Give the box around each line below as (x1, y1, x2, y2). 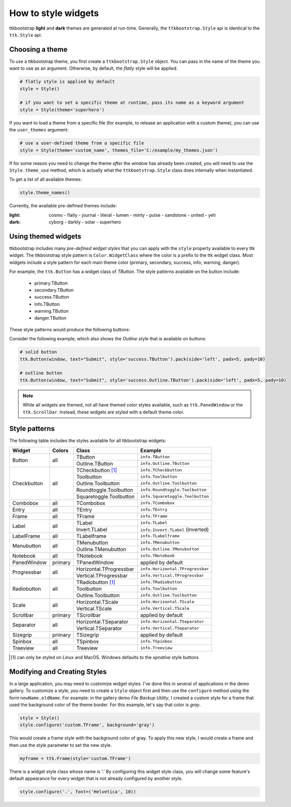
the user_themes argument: (9, 127, 69, 133)
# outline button (20, 370, 63, 376)
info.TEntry (140, 507, 168, 512)
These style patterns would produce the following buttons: (9, 326, 130, 332)
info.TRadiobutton (140, 580, 182, 585)
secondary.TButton (34, 287, 74, 293)
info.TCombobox (140, 500, 175, 506)
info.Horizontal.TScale (140, 599, 195, 605)
